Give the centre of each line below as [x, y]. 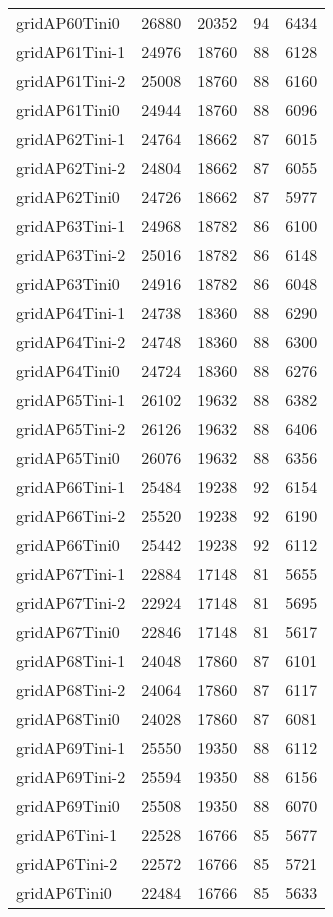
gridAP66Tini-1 [71, 486]
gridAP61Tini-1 [71, 51]
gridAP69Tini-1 [71, 747]
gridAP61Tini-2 [71, 80]
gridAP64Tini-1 [71, 312]
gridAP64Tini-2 [71, 341]
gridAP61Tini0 [68, 109]
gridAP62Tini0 [68, 196]
